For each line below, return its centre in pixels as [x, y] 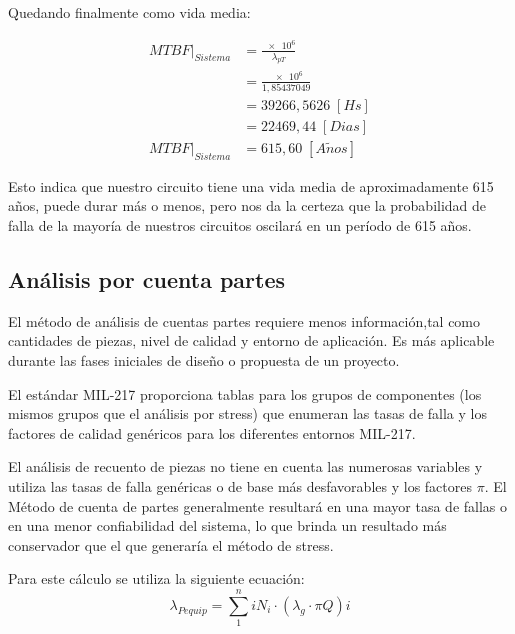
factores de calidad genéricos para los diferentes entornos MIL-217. [212, 432]
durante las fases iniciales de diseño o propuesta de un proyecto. [204, 359]
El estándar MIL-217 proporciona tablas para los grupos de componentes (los [245, 393]
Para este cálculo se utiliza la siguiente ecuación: [156, 578]
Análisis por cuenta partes [147, 278]
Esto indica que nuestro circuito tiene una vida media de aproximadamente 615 [251, 185]
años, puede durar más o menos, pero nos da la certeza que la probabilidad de [247, 205]
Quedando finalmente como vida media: [129, 12]
